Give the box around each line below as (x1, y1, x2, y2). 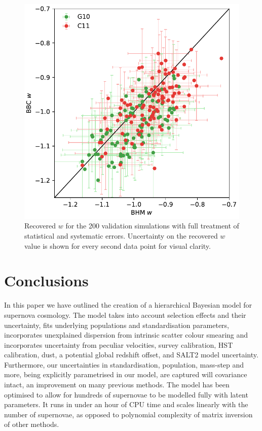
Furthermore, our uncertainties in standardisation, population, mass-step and (4, 359, 244, 370)
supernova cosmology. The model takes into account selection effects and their (4, 309, 246, 320)
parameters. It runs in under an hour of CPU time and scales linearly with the (4, 399, 248, 410)
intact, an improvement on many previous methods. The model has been (4, 379, 230, 390)
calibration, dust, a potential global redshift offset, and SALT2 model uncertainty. (4, 349, 258, 360)
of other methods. (4, 419, 59, 429)
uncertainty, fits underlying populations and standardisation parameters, (4, 319, 230, 330)
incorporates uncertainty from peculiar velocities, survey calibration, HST (4, 339, 233, 350)
